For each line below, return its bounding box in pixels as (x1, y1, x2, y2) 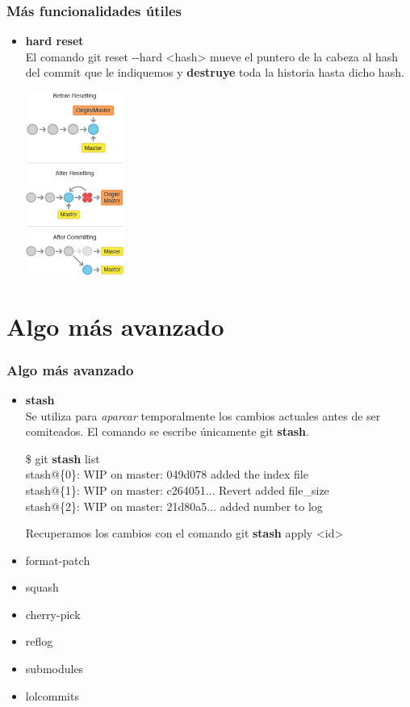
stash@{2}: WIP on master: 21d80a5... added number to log (25, 497, 323, 514)
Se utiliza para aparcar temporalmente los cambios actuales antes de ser (25, 407, 381, 424)
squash (25, 579, 59, 596)
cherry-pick (25, 605, 81, 622)
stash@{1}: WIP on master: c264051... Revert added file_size (25, 481, 329, 498)
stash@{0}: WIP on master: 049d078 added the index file (25, 466, 308, 483)
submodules (25, 660, 84, 677)
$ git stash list (25, 450, 100, 466)
